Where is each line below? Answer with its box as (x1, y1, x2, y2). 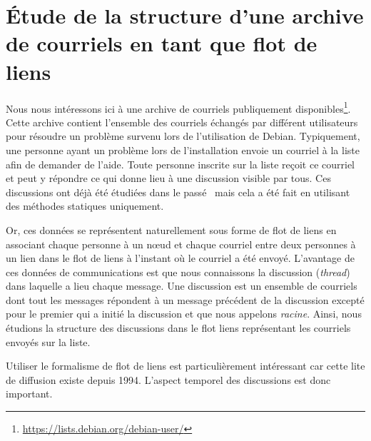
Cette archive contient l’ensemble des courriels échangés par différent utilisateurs (6, 114, 358, 129)
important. (6, 386, 53, 401)
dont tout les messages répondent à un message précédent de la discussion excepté (6, 292, 365, 307)
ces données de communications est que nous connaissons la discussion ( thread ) (6, 264, 350, 279)
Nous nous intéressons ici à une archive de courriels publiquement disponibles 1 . (6, 98, 351, 116)
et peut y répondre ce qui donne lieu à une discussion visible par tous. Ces (6, 171, 331, 186)
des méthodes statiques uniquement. (6, 198, 164, 213)
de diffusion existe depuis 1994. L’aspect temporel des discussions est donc (6, 372, 331, 387)
